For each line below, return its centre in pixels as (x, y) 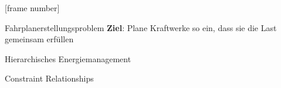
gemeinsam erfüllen (39, 39)
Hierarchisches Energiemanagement (68, 58)
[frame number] (32, 8)
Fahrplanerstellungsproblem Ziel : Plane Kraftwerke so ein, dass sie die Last (141, 27)
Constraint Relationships (49, 78)
